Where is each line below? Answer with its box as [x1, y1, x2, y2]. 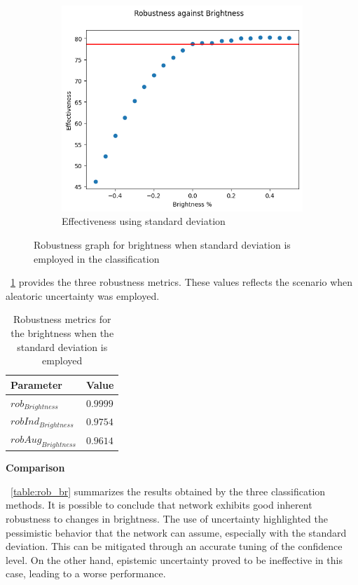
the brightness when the [11, 325, 114, 340]
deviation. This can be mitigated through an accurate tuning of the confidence [6, 539, 343, 553]
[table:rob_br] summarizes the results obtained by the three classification [11, 483, 326, 498]
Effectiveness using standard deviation [62, 214, 226, 228]
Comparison [6, 460, 65, 475]
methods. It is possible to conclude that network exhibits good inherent [6, 497, 312, 512]
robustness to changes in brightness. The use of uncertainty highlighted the [6, 511, 328, 526]
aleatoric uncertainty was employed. [6, 288, 160, 303]
